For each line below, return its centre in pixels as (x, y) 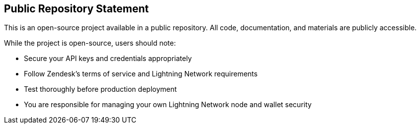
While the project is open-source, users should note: (90, 43)
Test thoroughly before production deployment (100, 89)
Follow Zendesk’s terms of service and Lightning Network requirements (141, 74)
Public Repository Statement (77, 9)
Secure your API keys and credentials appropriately (108, 59)
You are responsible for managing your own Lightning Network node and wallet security (168, 105)
